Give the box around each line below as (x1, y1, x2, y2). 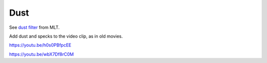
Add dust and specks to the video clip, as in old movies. (9, 33, 123, 39)
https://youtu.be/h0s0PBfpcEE (9, 42, 72, 48)
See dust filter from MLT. (9, 24, 60, 30)
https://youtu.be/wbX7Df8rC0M (9, 51, 74, 57)
